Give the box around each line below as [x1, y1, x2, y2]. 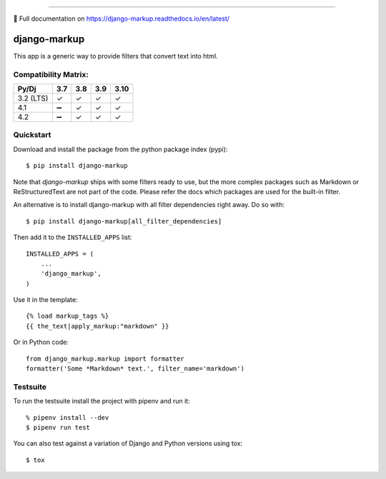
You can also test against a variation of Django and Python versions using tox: [13, 439, 243, 448]
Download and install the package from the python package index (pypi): [13, 145, 228, 153]
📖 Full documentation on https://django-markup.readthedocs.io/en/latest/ [13, 14, 230, 23]
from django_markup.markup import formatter [26, 354, 185, 363]
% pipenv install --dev [26, 413, 109, 421]
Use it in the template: [13, 296, 78, 304]
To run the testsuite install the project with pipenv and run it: [13, 397, 190, 405]
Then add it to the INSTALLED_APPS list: [13, 233, 132, 242]
